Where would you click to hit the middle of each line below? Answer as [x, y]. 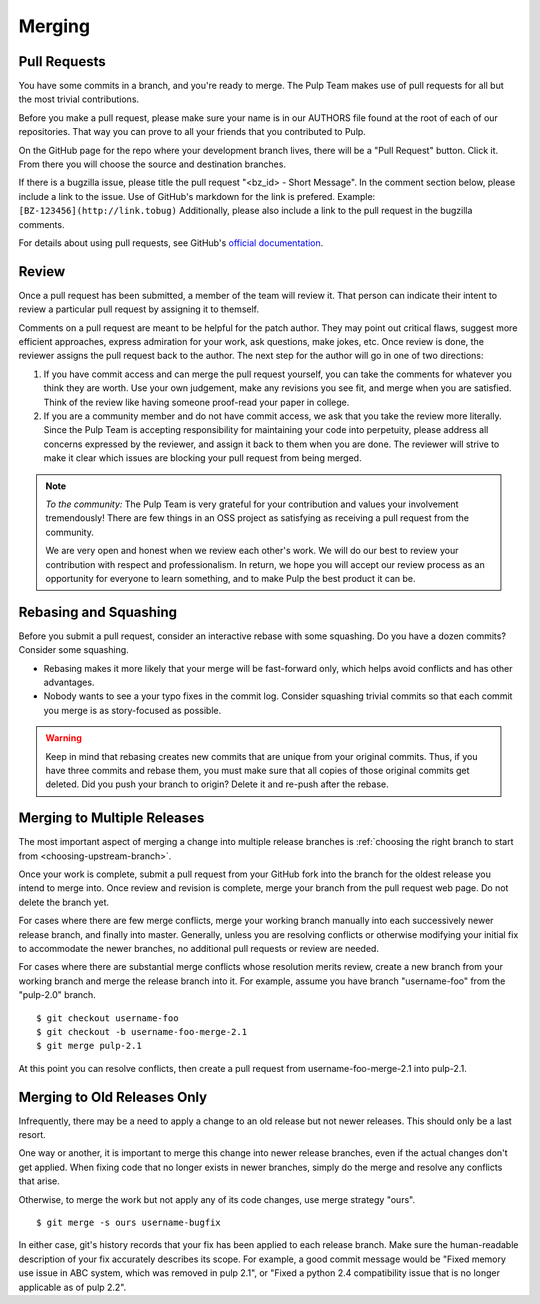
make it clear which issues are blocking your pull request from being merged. [202, 458]
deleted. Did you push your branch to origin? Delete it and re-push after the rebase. [217, 784]
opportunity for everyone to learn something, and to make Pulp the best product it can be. [230, 578]
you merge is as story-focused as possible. [132, 710]
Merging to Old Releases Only [113, 1096]
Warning [63, 738]
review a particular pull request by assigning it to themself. [139, 309]
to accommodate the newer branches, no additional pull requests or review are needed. [199, 948]
